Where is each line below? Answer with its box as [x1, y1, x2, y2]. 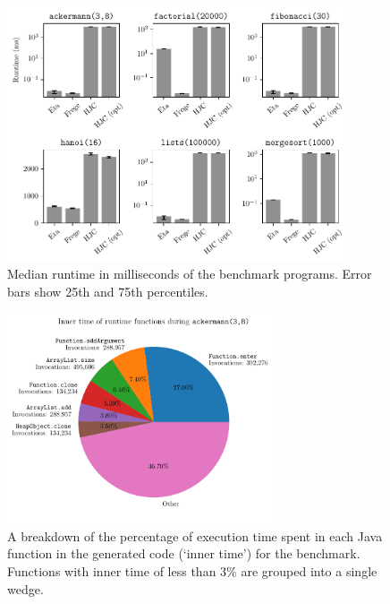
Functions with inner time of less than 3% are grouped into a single [7, 562, 377, 581]
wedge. [7, 579, 44, 598]
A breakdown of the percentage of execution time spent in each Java [7, 526, 383, 545]
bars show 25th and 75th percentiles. [7, 282, 208, 301]
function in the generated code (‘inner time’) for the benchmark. [7, 544, 360, 563]
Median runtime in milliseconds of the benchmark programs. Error [7, 264, 372, 283]
